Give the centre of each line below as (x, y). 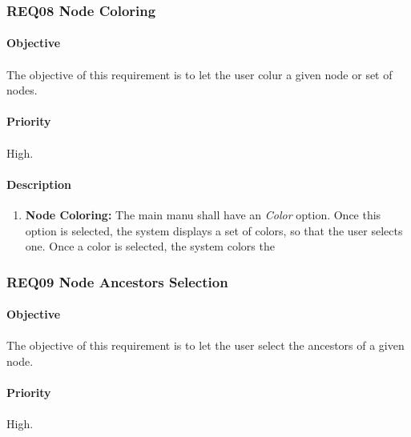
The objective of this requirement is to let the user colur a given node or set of (199, 74)
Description (39, 184)
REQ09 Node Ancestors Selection (117, 281)
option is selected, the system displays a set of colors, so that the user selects (214, 230)
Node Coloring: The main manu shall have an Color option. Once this (203, 214)
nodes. (22, 90)
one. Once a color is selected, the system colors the (150, 246)
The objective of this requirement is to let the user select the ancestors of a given (205, 345)
